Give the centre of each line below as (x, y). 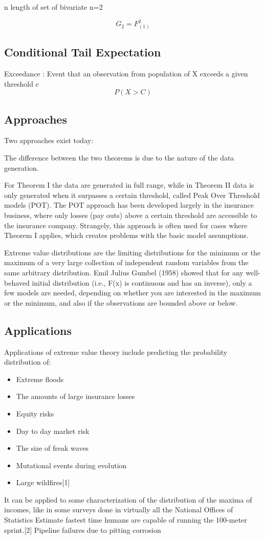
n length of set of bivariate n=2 (53, 7)
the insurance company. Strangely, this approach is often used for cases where (126, 225)
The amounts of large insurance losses (75, 396)
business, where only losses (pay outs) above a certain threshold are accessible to (131, 215)
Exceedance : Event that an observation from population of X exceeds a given (126, 74)
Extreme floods (40, 379)
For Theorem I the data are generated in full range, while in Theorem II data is (129, 185)
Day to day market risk (53, 431)
